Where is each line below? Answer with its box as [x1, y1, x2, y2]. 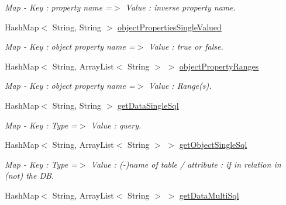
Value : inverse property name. [125, 1, 236, 13]
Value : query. [91, 119, 142, 131]
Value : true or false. [149, 40, 223, 53]
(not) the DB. [5, 169, 54, 182]
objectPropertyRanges [179, 60, 259, 72]
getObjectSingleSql [179, 138, 247, 151]
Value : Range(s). [149, 79, 212, 92]
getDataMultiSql [179, 189, 239, 201]
